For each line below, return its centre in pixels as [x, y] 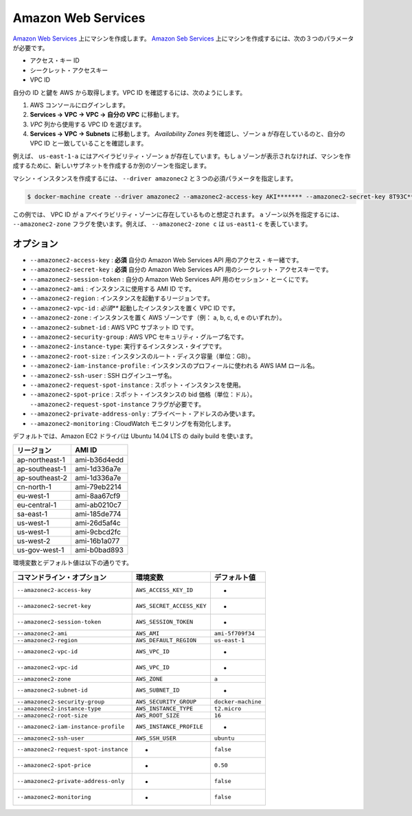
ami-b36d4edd [99, 460]
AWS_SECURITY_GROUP [166, 702]
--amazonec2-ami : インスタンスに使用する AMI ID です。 [113, 289]
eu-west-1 [33, 496]
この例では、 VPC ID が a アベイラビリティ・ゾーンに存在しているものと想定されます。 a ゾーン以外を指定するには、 [178, 214]
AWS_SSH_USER [156, 738]
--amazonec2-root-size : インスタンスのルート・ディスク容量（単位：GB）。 [142, 356]
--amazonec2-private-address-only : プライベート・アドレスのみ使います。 [144, 414]
